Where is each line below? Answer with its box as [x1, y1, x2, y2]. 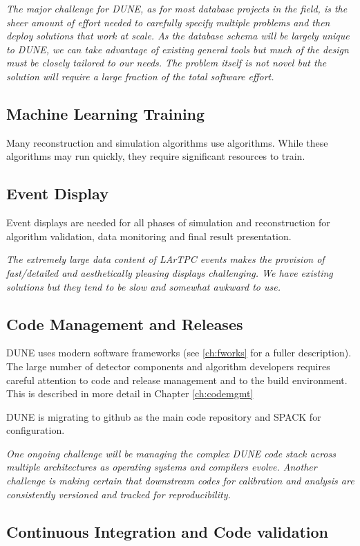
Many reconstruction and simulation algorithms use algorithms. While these [6, 135, 328, 149]
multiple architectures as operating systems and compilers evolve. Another [6, 459, 317, 474]
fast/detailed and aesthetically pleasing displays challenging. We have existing [6, 265, 333, 280]
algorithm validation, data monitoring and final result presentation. [6, 228, 292, 243]
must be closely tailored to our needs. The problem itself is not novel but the [6, 55, 327, 70]
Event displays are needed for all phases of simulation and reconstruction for [6, 215, 330, 230]
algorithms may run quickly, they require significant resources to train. [6, 149, 305, 163]
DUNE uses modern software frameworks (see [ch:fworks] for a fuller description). [6, 345, 352, 360]
